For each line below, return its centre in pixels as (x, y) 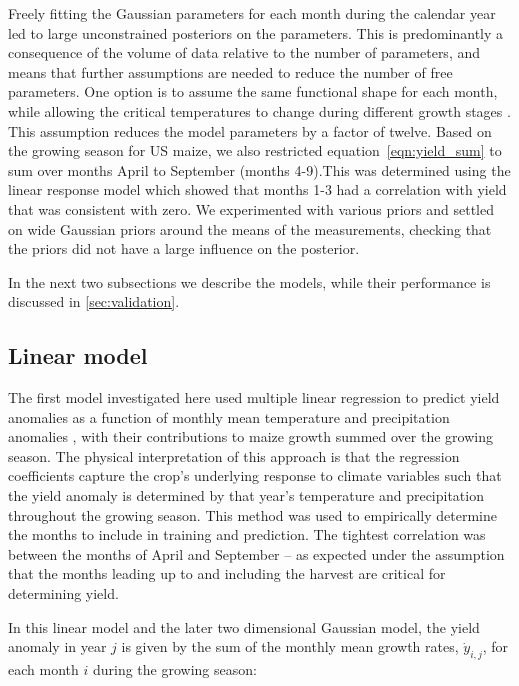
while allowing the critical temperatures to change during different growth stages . (259, 110)
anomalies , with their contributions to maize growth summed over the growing (250, 436)
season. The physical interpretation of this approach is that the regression (234, 455)
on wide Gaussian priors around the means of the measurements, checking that (250, 228)
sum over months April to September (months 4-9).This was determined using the (259, 169)
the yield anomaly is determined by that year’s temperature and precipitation (246, 495)
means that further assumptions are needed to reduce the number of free (230, 71)
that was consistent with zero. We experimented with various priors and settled (251, 208)
